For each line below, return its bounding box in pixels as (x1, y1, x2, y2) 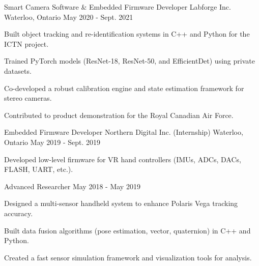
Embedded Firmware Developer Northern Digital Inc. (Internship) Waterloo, (4, 127, 243, 137)
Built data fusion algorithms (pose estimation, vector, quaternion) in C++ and (4, 225, 251, 235)
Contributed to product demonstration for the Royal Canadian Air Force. (4, 109, 234, 120)
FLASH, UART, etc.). (4, 164, 73, 174)
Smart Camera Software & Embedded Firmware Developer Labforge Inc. (4, 2, 231, 12)
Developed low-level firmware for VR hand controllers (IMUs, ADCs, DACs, (4, 154, 241, 164)
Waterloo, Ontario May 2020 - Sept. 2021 (4, 11, 133, 22)
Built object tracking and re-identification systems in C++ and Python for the (4, 28, 250, 39)
